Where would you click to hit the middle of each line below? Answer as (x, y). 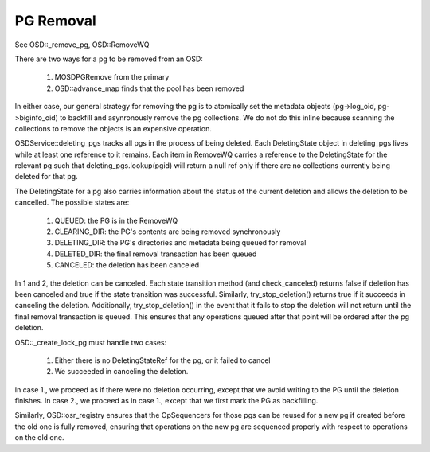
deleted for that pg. (47, 177)
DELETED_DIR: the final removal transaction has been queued (156, 254)
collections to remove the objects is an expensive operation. (113, 128)
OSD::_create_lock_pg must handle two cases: (91, 342)
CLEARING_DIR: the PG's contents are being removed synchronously (168, 232)
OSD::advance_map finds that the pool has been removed (149, 88)
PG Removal (56, 21)
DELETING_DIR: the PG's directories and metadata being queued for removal (180, 243)
